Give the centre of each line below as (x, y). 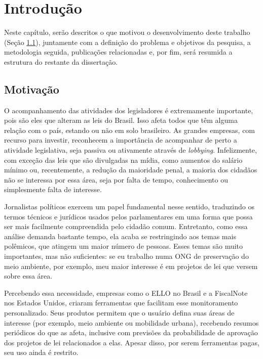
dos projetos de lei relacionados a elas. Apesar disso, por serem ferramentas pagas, (132, 342)
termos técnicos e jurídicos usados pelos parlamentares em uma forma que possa (128, 216)
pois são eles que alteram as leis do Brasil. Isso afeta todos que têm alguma (121, 120)
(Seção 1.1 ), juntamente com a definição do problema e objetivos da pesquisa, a (127, 42)
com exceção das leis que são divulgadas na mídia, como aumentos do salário (123, 160)
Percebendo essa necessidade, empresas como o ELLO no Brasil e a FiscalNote (126, 293)
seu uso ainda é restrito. (41, 352)
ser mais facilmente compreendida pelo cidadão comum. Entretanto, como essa (126, 226)
